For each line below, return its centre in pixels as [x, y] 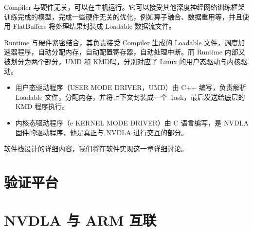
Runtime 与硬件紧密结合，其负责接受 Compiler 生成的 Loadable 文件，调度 [121, 42]
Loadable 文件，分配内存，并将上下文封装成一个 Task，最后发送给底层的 [130, 97]
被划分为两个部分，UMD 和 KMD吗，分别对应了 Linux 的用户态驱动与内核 [122, 61]
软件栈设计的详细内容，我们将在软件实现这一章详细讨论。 [96, 149]
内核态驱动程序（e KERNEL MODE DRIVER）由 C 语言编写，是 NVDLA [132, 122]
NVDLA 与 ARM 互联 [80, 220]
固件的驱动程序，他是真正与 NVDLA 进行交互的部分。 [102, 132]
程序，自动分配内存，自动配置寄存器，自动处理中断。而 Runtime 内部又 [131, 52]
